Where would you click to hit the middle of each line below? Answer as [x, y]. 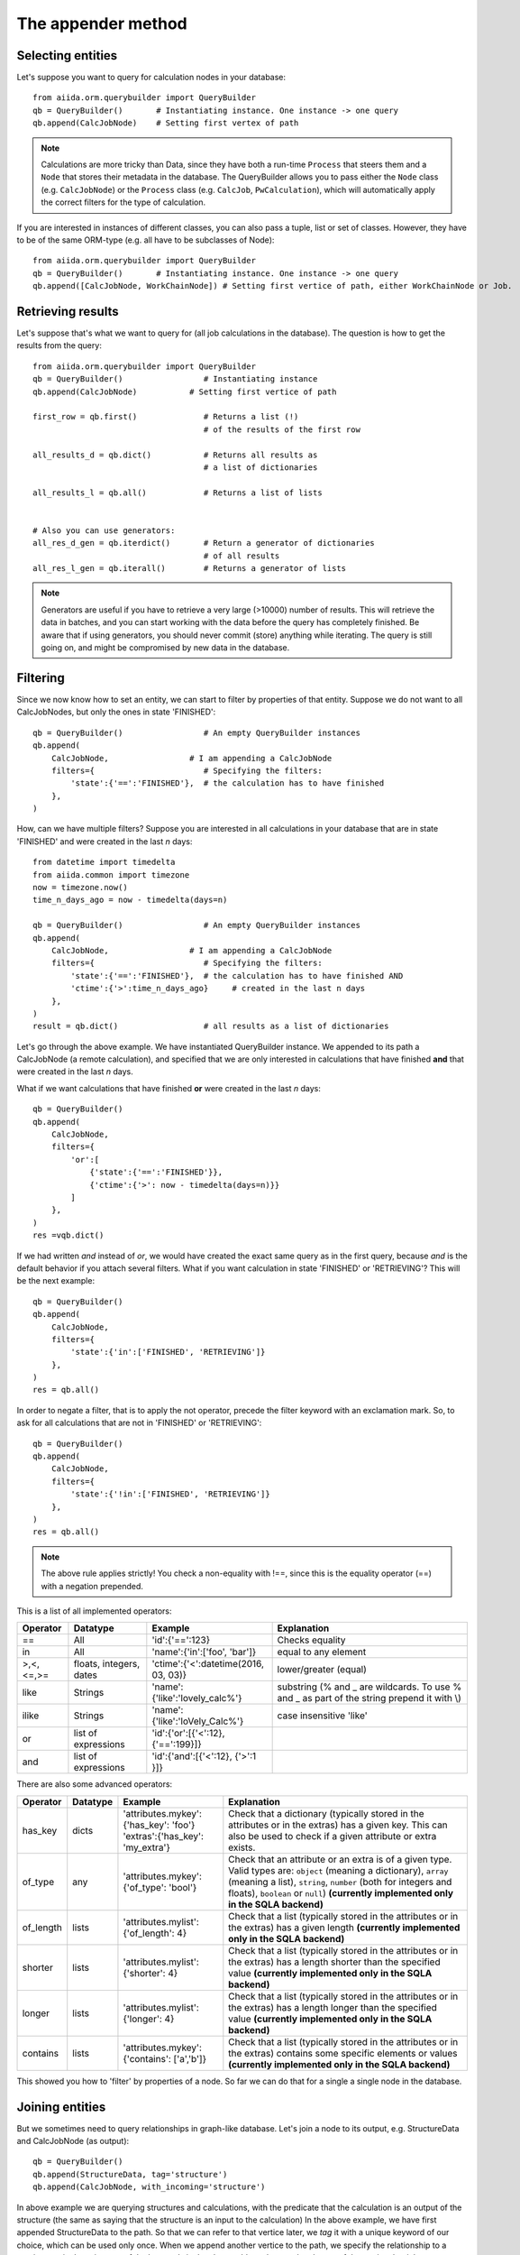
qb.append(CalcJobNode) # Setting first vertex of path [166, 123]
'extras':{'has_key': [164, 1836]
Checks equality [311, 1640]
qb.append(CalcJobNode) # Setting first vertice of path [185, 391]
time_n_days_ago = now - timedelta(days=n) [130, 900]
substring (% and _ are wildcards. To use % [369, 1687]
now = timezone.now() [80, 888]
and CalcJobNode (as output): [73, 2141]
